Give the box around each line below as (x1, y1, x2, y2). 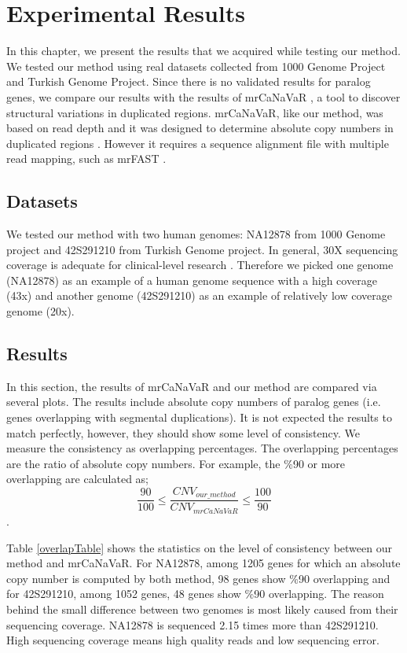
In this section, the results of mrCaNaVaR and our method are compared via (6, 378, 377, 394)
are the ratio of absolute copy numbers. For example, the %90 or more (6, 455, 346, 471)
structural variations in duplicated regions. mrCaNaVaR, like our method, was (6, 104, 383, 120)
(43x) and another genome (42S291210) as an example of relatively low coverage (6, 287, 392, 304)
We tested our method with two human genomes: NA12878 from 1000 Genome (6, 226, 386, 242)
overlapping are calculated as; (6, 470, 148, 487)
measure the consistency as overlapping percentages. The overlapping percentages (6, 440, 398, 456)
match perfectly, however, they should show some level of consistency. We (6, 424, 360, 441)
